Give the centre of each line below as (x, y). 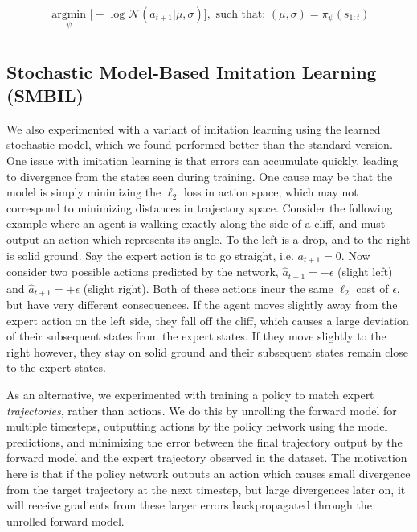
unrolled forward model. (65, 520)
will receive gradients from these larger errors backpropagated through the (189, 505)
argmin (69, 15)
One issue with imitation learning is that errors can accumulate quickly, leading (202, 161)
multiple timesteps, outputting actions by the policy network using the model (197, 426)
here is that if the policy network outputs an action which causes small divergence (208, 473)
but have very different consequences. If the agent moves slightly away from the (202, 304)
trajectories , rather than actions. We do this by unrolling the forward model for (202, 410)
